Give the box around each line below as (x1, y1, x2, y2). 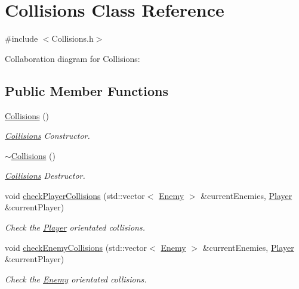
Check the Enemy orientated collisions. (5, 272, 147, 285)
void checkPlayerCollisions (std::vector (5, 189, 145, 201)
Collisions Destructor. (5, 169, 85, 182)
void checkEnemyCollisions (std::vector (5, 241, 147, 253)
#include (5, 32, 38, 45)
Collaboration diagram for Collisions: (5, 52, 140, 64)
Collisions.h (51, 32, 94, 45)
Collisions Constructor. (5, 129, 90, 142)
